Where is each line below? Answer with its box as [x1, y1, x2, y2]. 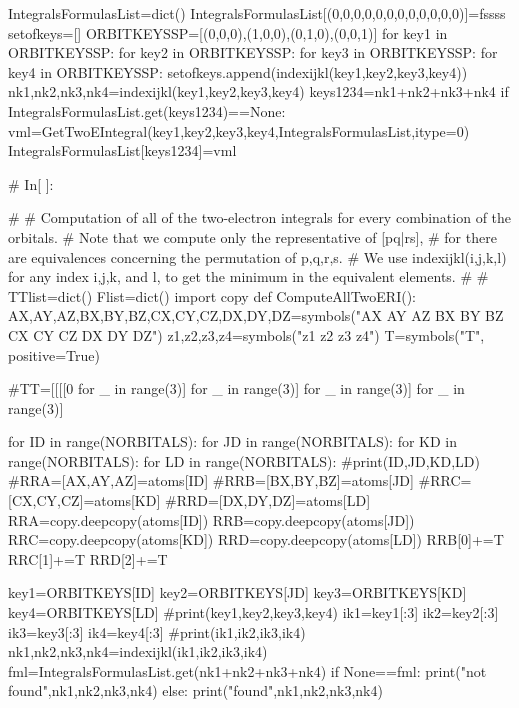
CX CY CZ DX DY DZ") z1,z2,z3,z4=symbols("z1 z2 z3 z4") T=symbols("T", [8, 324, 485, 345]
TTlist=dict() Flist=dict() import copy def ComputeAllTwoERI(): [8, 285, 416, 306]
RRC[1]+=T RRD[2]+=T [8, 548, 168, 569]
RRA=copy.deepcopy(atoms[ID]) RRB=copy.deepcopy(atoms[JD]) [8, 509, 415, 530]
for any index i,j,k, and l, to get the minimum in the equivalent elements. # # [8, 266, 489, 287]
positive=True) [8, 344, 100, 365]
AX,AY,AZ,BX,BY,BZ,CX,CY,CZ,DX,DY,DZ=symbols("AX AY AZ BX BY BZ [8, 305, 504, 326]
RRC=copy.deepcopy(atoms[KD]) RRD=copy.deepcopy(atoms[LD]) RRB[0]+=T [8, 529, 504, 550]
